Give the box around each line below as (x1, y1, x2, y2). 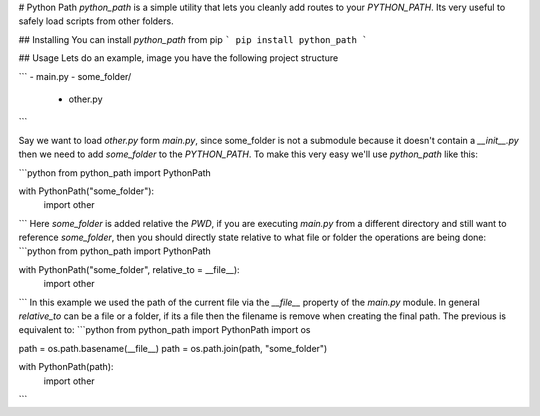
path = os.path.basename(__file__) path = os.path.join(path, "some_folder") (18, 342, 328, 354)
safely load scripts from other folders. (18, 15, 174, 27)
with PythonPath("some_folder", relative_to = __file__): (18, 263, 240, 275)
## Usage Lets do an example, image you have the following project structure (18, 52, 339, 64)
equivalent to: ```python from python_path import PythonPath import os (18, 324, 311, 336)
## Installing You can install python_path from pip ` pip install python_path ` (18, 33, 368, 45)
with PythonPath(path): (18, 361, 114, 373)
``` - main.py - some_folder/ (18, 70, 132, 82)
